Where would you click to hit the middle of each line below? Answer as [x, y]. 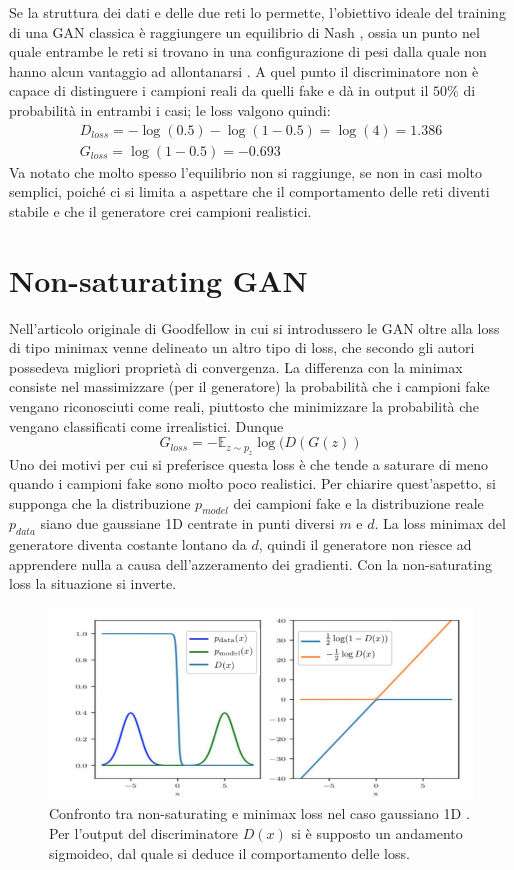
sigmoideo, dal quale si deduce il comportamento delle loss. [229, 852]
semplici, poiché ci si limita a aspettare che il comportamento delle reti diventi [249, 191]
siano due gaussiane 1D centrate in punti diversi [187, 523]
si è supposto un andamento [377, 833]
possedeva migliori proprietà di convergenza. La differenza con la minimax [236, 366]
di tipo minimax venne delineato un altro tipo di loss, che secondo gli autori [242, 347]
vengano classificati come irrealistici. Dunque [146, 425]
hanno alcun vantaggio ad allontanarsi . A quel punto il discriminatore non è [244, 70]
